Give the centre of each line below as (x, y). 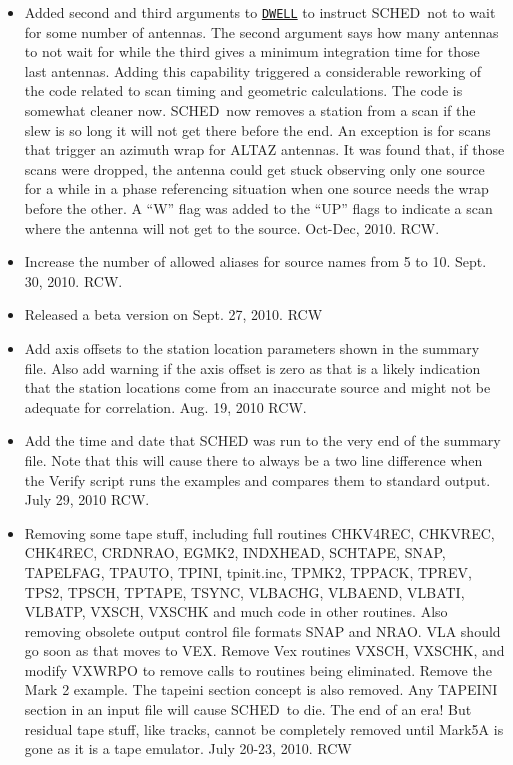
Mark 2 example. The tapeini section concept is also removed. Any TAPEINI (261, 689)
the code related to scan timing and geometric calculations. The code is (243, 90)
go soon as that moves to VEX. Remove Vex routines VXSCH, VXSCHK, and (264, 650)
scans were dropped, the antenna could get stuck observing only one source (254, 168)
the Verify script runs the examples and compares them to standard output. (257, 479)
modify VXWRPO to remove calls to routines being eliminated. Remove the (258, 669)
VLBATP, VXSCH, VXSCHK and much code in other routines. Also (236, 611)
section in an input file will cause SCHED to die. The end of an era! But (248, 709)
